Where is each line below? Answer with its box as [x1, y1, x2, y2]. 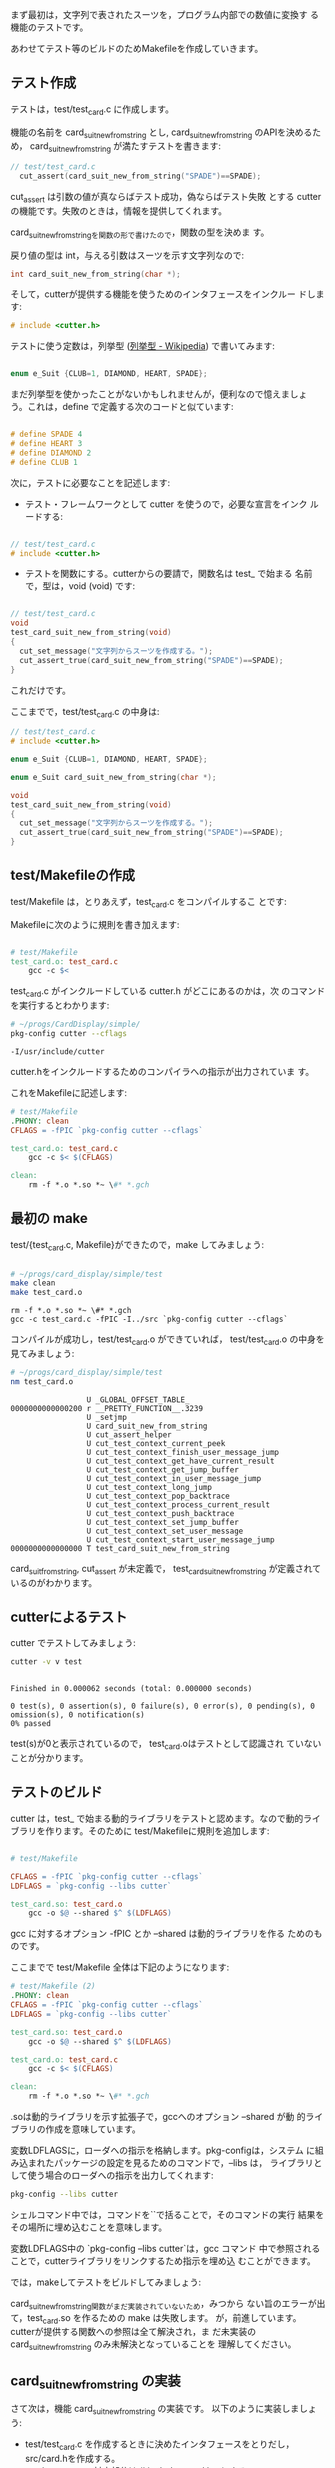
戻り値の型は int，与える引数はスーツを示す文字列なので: [10, 249, 245, 261]
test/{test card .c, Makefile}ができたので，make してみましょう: [10, 1238, 265, 1253]
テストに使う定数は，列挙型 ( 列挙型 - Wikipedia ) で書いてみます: [10, 340, 275, 352]
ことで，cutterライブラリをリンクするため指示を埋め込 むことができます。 [10, 2254, 317, 2267]
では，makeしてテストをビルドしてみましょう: [10, 2276, 202, 2288]
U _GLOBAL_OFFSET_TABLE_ [86, 1394, 190, 1405]
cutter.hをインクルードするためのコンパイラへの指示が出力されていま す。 [10, 1065, 315, 1077]
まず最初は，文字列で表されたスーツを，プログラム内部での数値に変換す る [10, 9, 320, 20]
